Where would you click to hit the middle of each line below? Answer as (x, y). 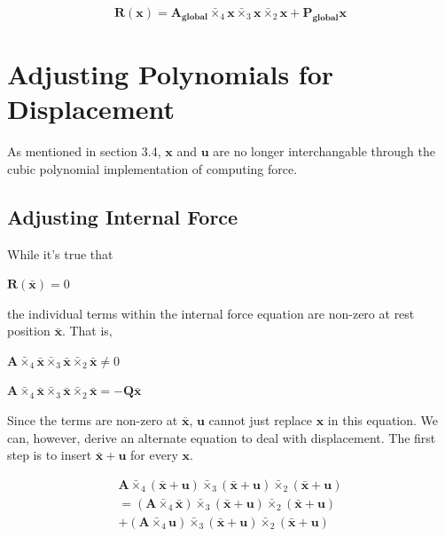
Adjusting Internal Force (123, 216)
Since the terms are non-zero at (93, 420)
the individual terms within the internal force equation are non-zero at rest (211, 313)
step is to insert (50, 455)
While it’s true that (60, 253)
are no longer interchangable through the (324, 151)
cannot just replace (261, 420)
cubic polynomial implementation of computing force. (152, 168)
